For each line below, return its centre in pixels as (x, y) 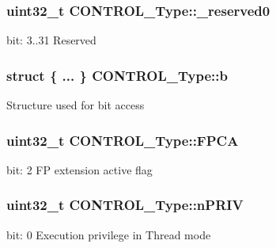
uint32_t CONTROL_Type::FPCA (123, 140)
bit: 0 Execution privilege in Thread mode (109, 234)
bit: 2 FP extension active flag (79, 169)
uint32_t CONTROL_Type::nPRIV (125, 205)
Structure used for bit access (76, 105)
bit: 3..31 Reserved (51, 40)
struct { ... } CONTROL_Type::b (117, 75)
